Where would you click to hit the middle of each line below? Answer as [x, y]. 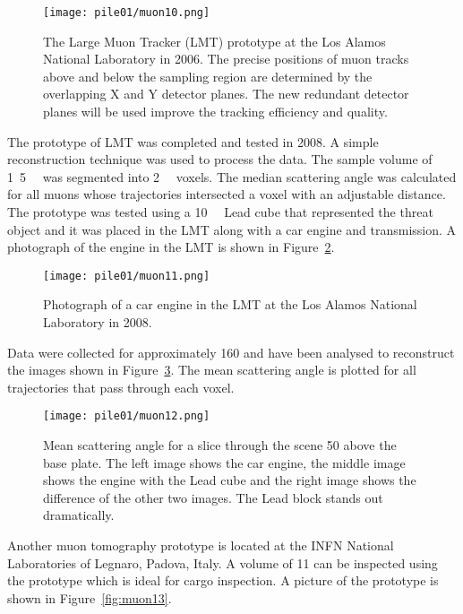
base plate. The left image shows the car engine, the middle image [224, 462]
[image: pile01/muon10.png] [127, 13]
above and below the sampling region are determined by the [208, 76]
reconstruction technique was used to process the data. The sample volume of [220, 159]
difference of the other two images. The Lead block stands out [213, 497]
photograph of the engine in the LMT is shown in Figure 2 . [171, 247]
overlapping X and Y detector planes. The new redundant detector [226, 94]
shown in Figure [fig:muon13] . [90, 597]
